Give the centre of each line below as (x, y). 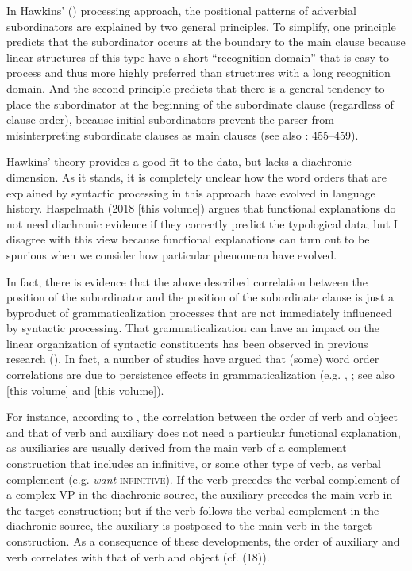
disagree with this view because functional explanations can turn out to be (188, 239)
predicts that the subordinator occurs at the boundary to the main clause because (206, 42)
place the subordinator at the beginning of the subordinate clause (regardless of (200, 103)
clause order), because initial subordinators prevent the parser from (170, 119)
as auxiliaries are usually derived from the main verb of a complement (177, 448)
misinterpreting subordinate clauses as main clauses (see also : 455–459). (183, 134)
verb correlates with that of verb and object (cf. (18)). (138, 556)
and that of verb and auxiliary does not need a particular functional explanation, (204, 432)
